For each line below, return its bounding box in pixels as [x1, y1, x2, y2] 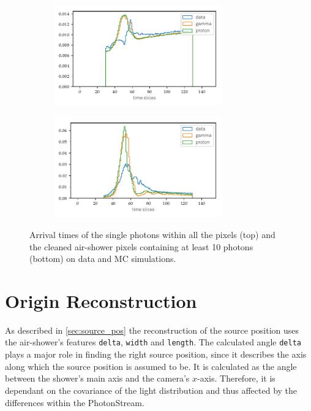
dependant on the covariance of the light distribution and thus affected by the [5, 383, 298, 396]
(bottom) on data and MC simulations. [29, 252, 176, 265]
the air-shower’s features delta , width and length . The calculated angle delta [5, 336, 301, 348]
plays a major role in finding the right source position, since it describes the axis [5, 348, 307, 361]
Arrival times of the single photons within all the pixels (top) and [29, 228, 275, 240]
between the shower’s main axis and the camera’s [5, 372, 190, 385]
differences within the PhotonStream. [5, 396, 144, 409]
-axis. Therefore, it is [197, 372, 275, 385]
